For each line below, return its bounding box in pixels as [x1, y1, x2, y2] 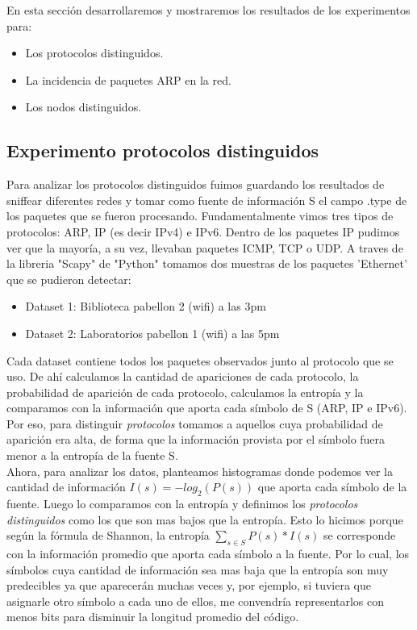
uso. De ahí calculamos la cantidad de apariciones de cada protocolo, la [6, 368, 359, 385]
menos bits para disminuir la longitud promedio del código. [6, 608, 299, 625]
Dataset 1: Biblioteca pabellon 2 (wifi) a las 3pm [25, 298, 266, 315]
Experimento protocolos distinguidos [6, 138, 319, 163]
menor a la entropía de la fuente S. [6, 447, 178, 464]
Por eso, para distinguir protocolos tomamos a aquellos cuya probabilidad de [6, 415, 383, 432]
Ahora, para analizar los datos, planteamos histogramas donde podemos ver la [6, 462, 393, 479]
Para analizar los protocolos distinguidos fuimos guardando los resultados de [6, 176, 385, 193]
